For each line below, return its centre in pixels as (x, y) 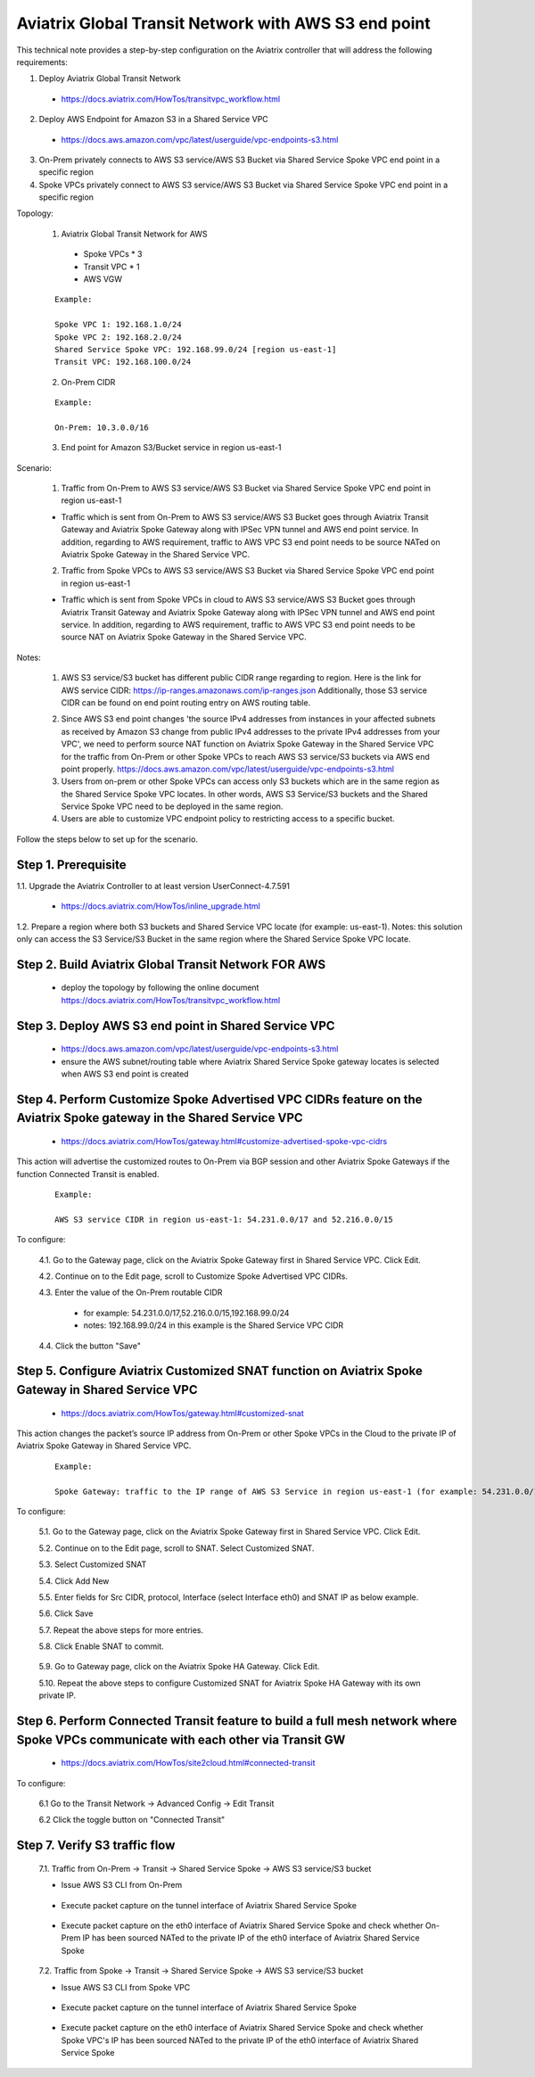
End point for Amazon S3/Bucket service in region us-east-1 (171, 448)
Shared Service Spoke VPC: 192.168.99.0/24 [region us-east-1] (196, 349)
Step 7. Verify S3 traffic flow (96, 1846)
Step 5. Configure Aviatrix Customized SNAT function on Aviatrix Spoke (219, 1371)
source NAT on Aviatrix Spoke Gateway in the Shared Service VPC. (184, 637)
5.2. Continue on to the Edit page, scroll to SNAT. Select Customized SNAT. (177, 1548)
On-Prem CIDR (88, 382)
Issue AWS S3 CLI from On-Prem (122, 1885)
